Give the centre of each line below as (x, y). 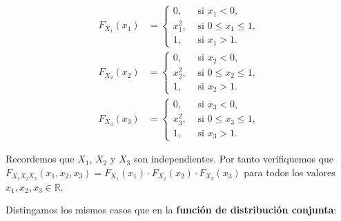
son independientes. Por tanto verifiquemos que (233, 159)
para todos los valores (290, 172)
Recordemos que (40, 159)
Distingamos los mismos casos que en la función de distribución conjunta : (171, 210)
